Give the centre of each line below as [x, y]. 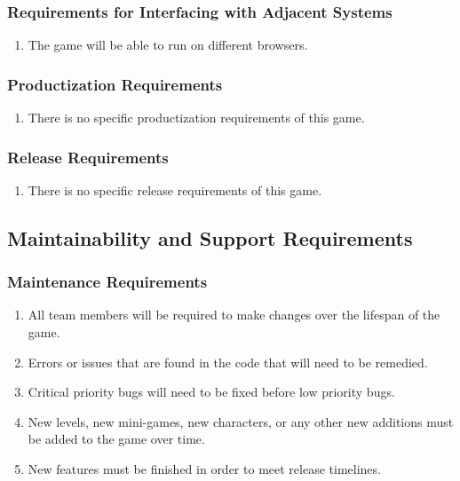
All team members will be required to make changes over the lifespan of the [234, 315]
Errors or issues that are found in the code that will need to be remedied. [228, 362]
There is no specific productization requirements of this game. [196, 118]
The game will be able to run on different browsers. [168, 45]
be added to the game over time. [116, 439]
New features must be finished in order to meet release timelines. [204, 469]
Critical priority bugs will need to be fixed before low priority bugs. [211, 392]
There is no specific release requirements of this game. [175, 189]
